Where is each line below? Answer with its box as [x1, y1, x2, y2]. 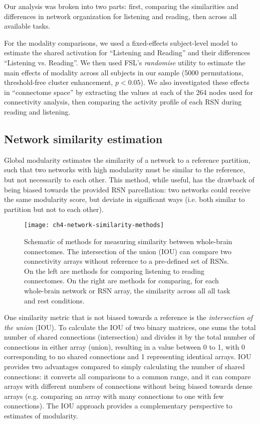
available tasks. [4, 21, 51, 31]
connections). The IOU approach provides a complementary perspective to [4, 400, 232, 411]
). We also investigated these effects [140, 77, 249, 87]
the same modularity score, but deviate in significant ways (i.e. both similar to [4, 194, 245, 204]
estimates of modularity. [4, 410, 78, 421]
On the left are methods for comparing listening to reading [24, 265, 205, 276]
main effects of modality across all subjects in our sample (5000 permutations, [4, 67, 243, 77]
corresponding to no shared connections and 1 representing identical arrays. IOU [4, 351, 251, 362]
